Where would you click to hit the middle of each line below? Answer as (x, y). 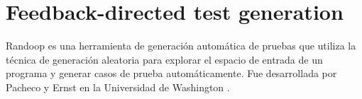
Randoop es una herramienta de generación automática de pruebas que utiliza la (181, 46)
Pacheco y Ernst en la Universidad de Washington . (118, 87)
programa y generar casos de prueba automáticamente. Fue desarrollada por (171, 73)
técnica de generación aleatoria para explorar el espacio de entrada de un (164, 59)
